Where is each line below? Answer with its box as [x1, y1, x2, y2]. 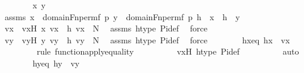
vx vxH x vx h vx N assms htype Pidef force [4, 22, 207, 34]
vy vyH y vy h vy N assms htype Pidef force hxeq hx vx [4, 33, 290, 46]
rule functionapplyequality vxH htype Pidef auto [36, 45, 299, 58]
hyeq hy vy [32, 56, 80, 69]
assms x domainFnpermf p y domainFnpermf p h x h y [4, 10, 240, 23]
